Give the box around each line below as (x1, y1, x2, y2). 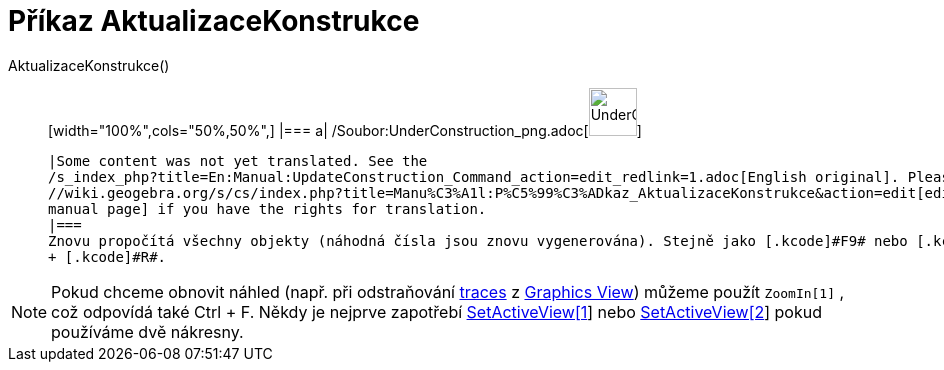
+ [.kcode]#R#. (48, 248, 167, 265)
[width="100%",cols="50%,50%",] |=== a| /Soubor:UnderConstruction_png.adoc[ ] (48, 121, 642, 139)
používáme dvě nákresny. (51, 321, 244, 342)
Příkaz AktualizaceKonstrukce (8, 4, 420, 38)
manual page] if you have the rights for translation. (48, 200, 487, 217)
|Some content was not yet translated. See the (48, 152, 428, 169)
